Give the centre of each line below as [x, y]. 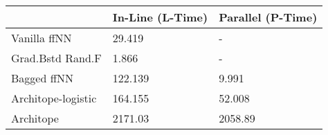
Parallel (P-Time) [268, 17]
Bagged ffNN [42, 78]
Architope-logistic [54, 98]
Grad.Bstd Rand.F [56, 58]
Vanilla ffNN [42, 38]
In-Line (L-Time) [160, 17]
